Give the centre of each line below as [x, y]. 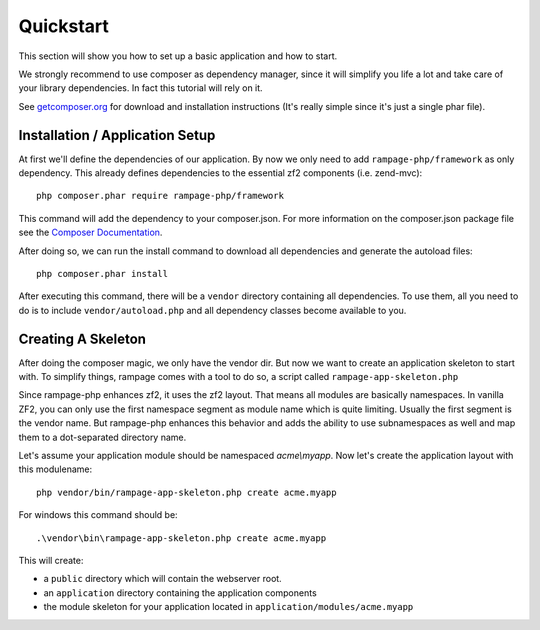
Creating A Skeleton [82, 338]
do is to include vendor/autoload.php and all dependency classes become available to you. [212, 310]
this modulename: [55, 469]
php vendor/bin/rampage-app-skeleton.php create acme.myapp [186, 492]
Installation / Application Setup [117, 135]
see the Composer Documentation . [90, 232]
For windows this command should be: [98, 515]
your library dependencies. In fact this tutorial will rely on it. [141, 88]
